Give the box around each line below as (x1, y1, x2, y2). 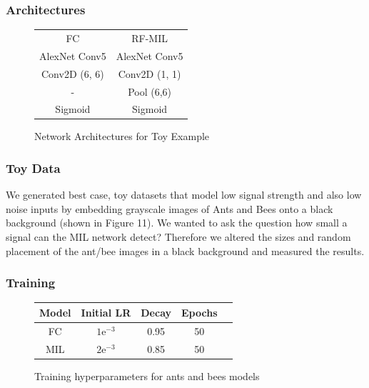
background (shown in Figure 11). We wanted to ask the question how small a (6, 215, 348, 230)
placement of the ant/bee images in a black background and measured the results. (6, 243, 365, 258)
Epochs (181, 304, 218, 319)
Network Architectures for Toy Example (34, 129, 210, 144)
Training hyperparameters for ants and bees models (34, 368, 260, 383)
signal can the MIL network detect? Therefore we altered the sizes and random (6, 229, 351, 244)
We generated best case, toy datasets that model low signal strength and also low (6, 187, 362, 202)
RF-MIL (131, 30, 168, 45)
